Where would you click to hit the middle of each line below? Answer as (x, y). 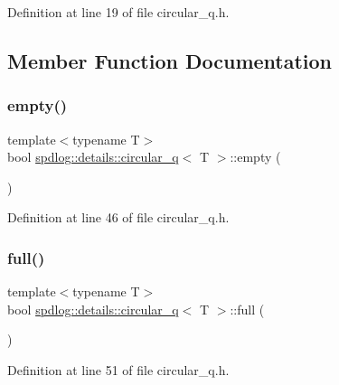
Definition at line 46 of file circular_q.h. (118, 217)
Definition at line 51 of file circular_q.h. (118, 369)
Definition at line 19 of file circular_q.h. (118, 12)
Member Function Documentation (170, 60)
